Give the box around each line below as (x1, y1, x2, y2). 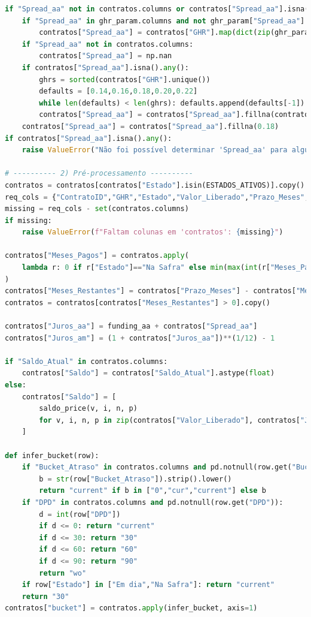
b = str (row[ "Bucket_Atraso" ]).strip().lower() (39, 474, 232, 483)
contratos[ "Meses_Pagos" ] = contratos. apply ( (5, 251, 189, 260)
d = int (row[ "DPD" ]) (39, 510, 121, 519)
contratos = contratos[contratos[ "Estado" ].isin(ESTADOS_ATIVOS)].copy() (5, 180, 305, 189)
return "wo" (39, 568, 87, 577)
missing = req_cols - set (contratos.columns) (5, 204, 189, 213)
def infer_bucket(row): (5, 451, 99, 460)
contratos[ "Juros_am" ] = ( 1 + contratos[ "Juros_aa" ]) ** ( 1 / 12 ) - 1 (5, 333, 275, 342)
